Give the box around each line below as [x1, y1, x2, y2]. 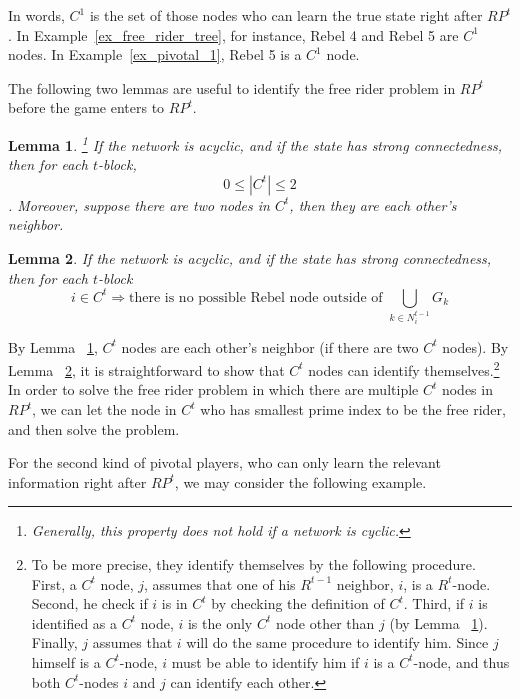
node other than [275, 612, 375, 633]
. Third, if [403, 593, 465, 614]
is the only [187, 612, 253, 633]
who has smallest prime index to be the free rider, [200, 399, 506, 420]
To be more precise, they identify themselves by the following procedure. [31, 553, 476, 574]
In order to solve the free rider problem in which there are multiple [8, 379, 419, 400]
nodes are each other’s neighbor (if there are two [121, 336, 419, 357]
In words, [8, 5, 65, 25]
